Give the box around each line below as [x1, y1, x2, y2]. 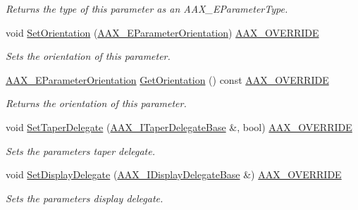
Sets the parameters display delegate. [6, 190, 163, 205]
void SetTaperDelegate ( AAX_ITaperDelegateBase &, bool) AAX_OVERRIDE [6, 119, 352, 134]
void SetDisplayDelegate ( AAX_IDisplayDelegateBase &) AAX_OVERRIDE [6, 167, 342, 182]
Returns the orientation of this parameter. [6, 96, 187, 111]
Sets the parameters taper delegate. [6, 143, 156, 158]
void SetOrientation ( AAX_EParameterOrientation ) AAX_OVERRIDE [6, 25, 319, 39]
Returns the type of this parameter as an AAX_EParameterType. [6, 1, 288, 16]
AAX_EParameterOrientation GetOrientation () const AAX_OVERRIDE [6, 72, 329, 87]
